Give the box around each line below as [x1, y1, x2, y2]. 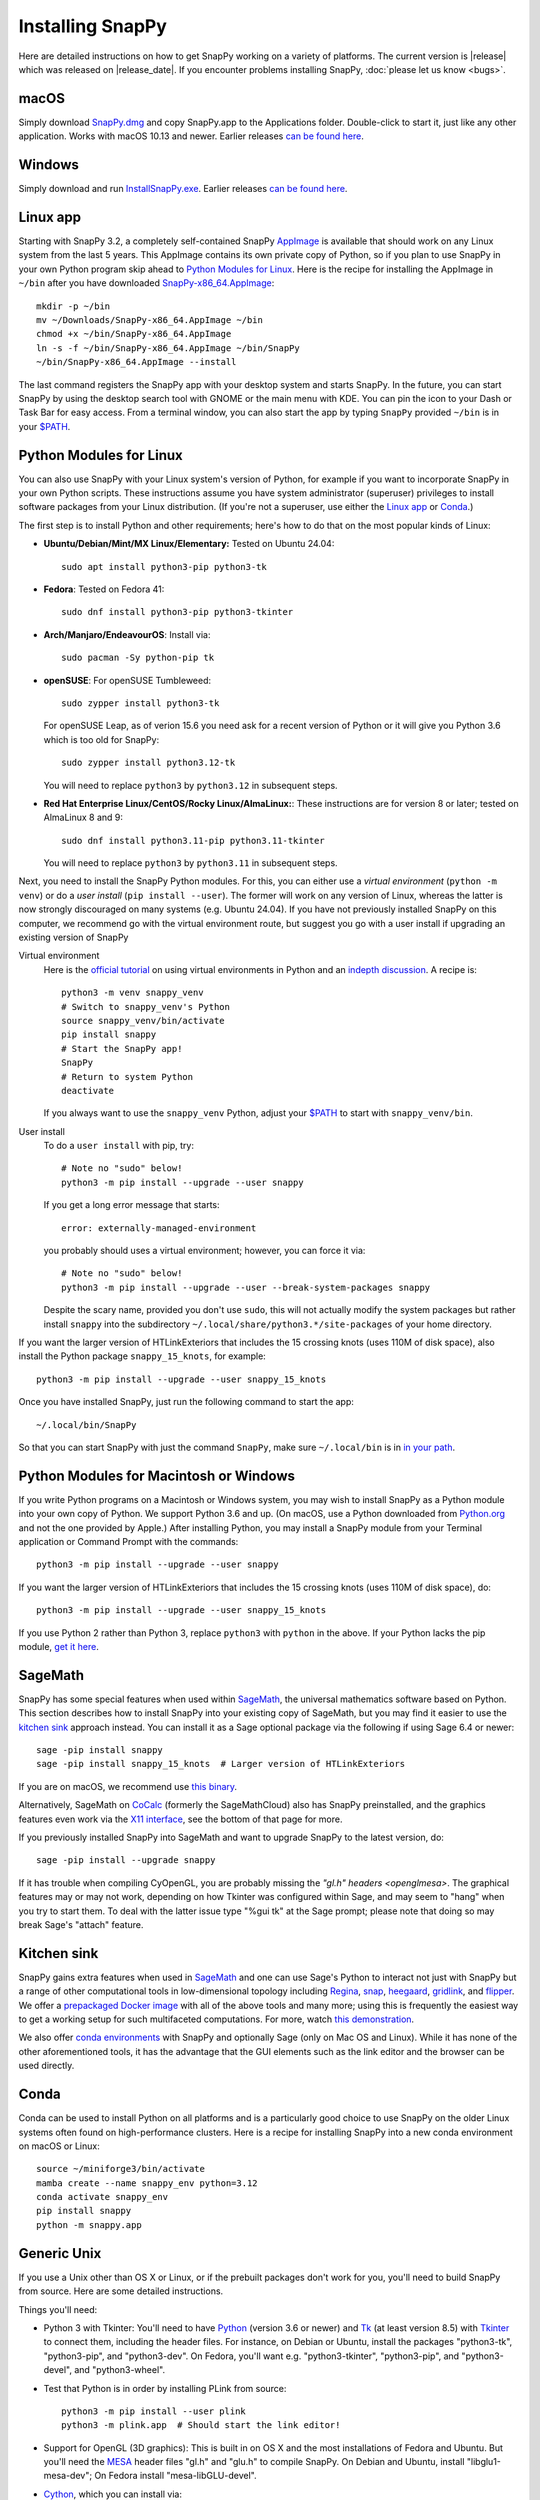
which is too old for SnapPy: [43, 733, 160, 745]
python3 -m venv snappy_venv [61, 987, 204, 999]
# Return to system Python [61, 1071, 194, 1082]
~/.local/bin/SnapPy [36, 1419, 137, 1430]
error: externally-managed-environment [61, 1222, 257, 1234]
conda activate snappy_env [36, 2191, 169, 2203]
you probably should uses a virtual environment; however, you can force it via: [43, 1245, 366, 1257]
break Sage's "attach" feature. [18, 1918, 144, 1930]
